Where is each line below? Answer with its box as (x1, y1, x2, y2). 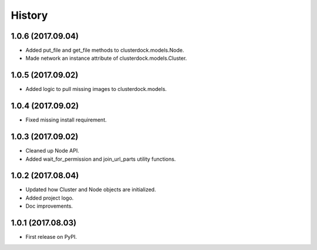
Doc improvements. (25, 202, 73, 210)
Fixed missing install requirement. (25, 116, 107, 123)
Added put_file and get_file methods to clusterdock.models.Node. (25, 47, 184, 54)
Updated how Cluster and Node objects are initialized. (25, 186, 156, 193)
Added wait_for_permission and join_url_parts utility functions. (25, 156, 176, 163)
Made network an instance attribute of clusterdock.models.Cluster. (25, 55, 187, 62)
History (11, 9, 48, 22)
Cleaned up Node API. (25, 147, 79, 154)
